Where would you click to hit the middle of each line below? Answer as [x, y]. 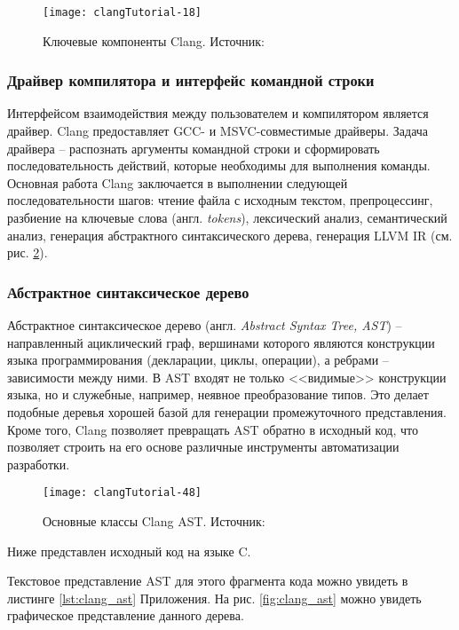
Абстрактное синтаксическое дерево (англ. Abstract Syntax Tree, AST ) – [205, 325]
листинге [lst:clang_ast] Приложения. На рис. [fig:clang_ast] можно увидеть [214, 598]
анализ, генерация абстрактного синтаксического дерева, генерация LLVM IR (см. [230, 235]
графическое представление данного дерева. [126, 615]
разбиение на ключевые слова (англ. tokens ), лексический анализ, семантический [227, 218]
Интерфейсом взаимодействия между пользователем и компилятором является [218, 113]
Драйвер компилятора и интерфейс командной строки [191, 80]
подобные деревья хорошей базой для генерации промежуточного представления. [227, 412]
